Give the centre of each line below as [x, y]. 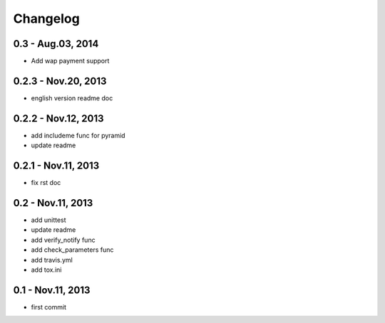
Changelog [46, 18]
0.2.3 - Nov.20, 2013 [60, 81]
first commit [49, 307]
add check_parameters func [72, 250]
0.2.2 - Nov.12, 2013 [58, 118]
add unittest [49, 220]
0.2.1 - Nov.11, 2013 [56, 166]
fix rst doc [46, 183]
